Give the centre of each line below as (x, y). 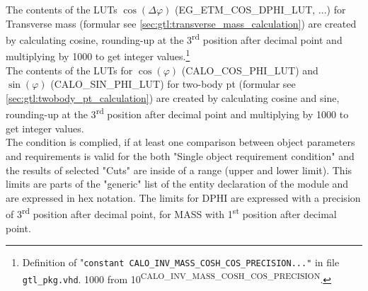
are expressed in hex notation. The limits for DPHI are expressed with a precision (183, 197)
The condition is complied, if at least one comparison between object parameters (180, 142)
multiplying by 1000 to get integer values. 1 (98, 55)
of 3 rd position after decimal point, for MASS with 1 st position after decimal (171, 213)
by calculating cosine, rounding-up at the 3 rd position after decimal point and (174, 39)
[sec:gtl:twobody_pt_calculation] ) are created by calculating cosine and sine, (173, 97)
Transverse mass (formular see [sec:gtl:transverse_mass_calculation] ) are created (181, 23)
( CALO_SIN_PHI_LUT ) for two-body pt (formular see (173, 84)
